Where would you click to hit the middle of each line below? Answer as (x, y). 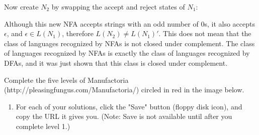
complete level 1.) (43, 126)
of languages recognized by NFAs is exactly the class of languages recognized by (127, 53)
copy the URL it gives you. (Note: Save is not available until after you (124, 116)
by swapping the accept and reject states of (118, 7)
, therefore (78, 33)
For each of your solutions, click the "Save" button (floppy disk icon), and (129, 106)
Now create (21, 7)
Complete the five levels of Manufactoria (66, 80)
